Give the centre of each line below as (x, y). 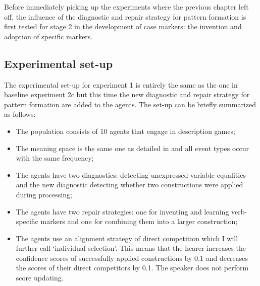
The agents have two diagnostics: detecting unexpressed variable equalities (131, 174)
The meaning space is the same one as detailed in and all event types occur (132, 148)
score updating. (40, 278)
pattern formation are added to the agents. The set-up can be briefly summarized (130, 104)
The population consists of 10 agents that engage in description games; (125, 131)
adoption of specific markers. (48, 36)
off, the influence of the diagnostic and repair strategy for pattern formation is (125, 16)
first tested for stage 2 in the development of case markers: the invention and (123, 26)
